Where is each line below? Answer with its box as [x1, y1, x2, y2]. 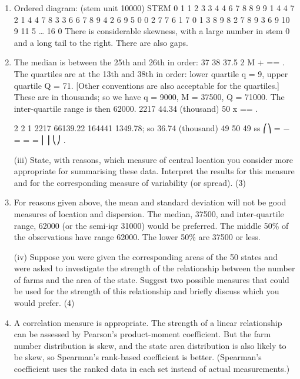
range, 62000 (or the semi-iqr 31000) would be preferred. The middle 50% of [14, 219, 289, 231]
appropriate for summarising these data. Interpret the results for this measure [14, 165, 295, 177]
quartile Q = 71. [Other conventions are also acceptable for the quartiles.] [14, 79, 279, 91]
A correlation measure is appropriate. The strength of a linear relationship [14, 316, 282, 328]
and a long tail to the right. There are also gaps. [14, 36, 189, 48]
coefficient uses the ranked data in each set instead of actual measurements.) [14, 363, 290, 375]
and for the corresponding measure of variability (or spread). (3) [14, 176, 246, 188]
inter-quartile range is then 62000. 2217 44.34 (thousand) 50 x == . [14, 102, 258, 114]
